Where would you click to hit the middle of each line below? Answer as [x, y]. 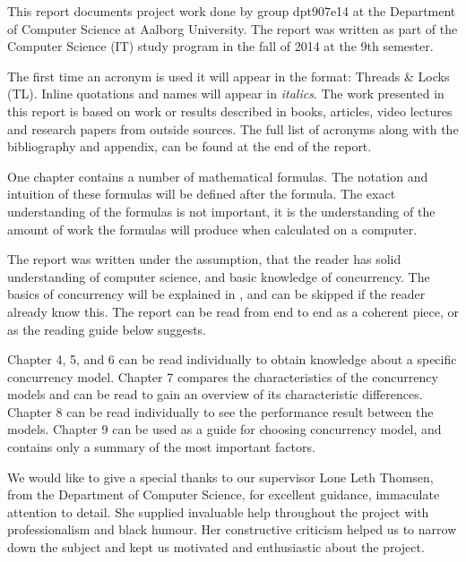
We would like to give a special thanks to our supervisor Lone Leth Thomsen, [220, 477]
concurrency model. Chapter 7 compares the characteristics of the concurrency [223, 376]
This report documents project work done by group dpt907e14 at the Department [232, 11]
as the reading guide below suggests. [107, 329]
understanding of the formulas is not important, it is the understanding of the [221, 211]
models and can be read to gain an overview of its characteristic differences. [215, 394]
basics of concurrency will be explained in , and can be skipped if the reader [216, 294]
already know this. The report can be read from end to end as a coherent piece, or [233, 311]
